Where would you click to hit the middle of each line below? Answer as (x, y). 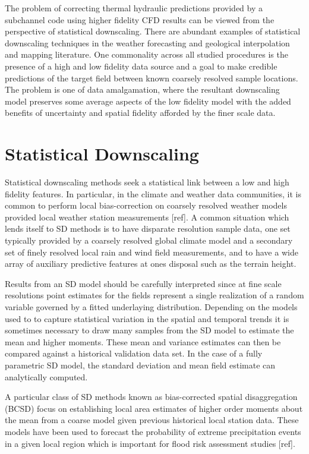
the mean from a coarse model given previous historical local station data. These (152, 420)
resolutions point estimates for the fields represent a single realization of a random (154, 295)
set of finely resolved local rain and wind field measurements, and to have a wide (152, 252)
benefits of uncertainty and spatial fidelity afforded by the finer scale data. (140, 113)
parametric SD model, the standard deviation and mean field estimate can (140, 365)
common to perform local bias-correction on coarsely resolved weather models (146, 205)
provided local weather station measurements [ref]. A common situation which (147, 217)
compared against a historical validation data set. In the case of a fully (134, 353)
